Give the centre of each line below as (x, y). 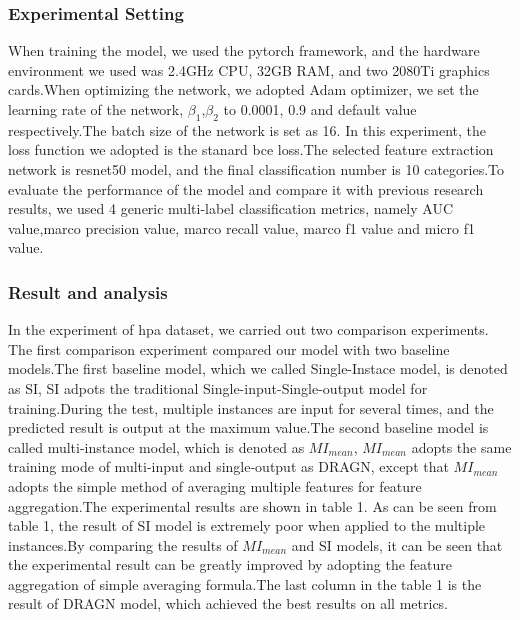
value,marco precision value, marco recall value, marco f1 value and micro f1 (241, 227)
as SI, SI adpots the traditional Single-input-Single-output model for (218, 387)
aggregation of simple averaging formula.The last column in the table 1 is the (245, 583)
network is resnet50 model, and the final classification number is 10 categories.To (256, 168)
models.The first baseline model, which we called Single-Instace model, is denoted (258, 368)
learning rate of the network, (96, 109)
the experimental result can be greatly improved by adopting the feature (230, 564)
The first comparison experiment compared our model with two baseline (229, 348)
